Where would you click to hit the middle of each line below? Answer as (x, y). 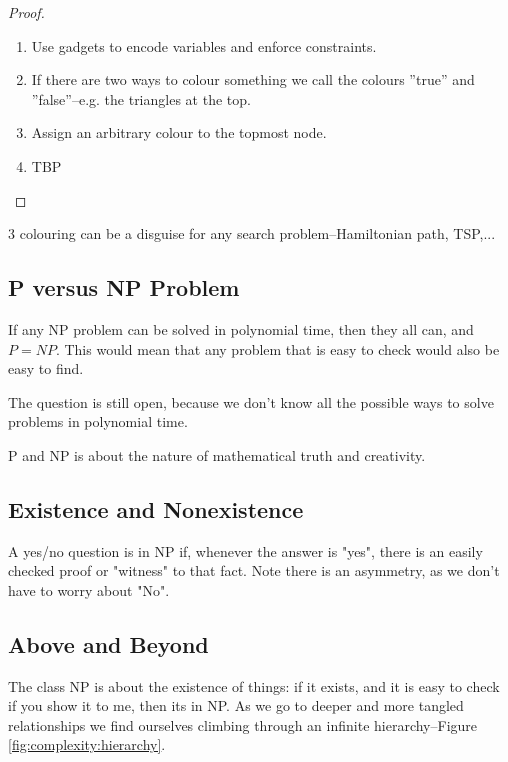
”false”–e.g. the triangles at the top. (141, 98)
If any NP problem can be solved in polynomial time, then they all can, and (241, 328)
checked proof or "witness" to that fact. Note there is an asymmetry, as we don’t (254, 570)
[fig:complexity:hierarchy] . (87, 744)
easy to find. (46, 368)
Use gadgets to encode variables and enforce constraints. (204, 45)
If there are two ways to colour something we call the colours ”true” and (253, 79)
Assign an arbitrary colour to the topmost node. (179, 132)
